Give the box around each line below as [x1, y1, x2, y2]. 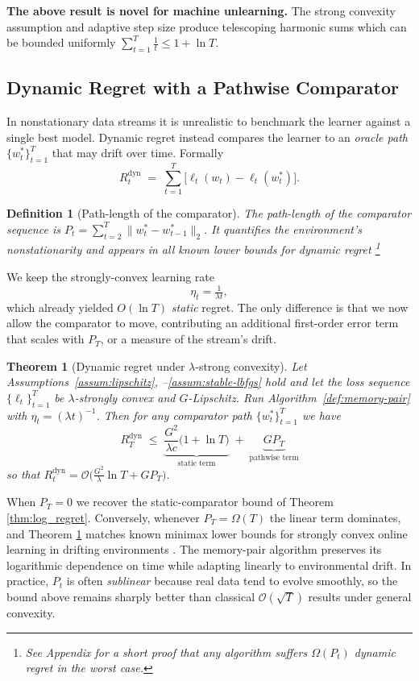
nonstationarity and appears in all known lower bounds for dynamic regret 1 [6, 239, 380, 258]
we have [301, 406, 341, 423]
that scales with [6, 330, 85, 347]
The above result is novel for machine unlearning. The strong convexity [6, 2, 396, 19]
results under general [308, 588, 412, 604]
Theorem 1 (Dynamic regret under [6, 357, 185, 374]
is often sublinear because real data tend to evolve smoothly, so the [66, 572, 398, 589]
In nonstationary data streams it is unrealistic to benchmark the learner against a [6, 113, 411, 130]
